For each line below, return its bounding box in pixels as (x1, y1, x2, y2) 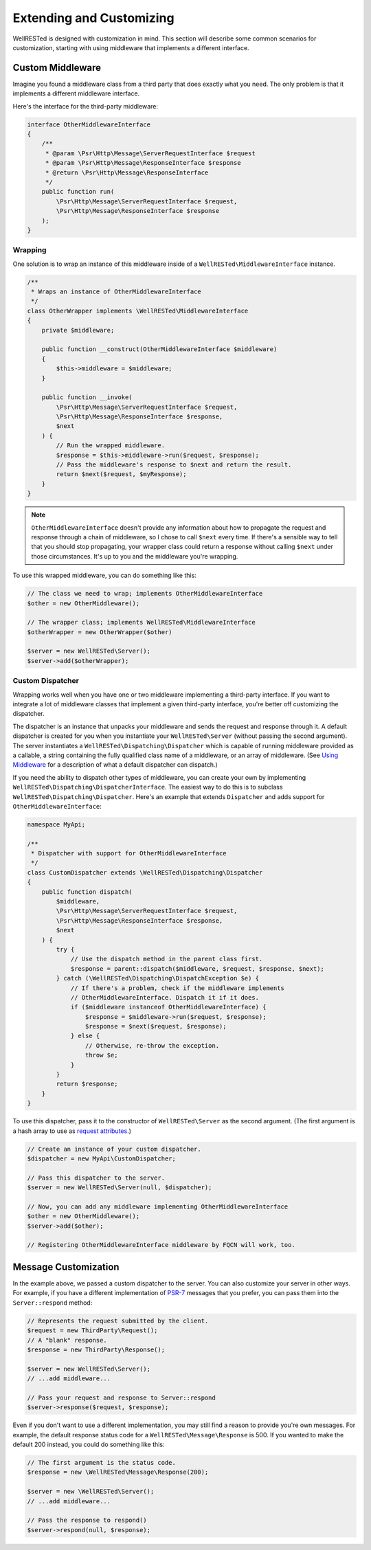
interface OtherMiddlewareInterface (27, 120, 151, 128)
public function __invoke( (41, 394, 133, 401)
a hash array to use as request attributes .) (12, 1127, 132, 1135)
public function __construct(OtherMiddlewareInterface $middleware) (41, 346, 278, 353)
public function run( (41, 188, 115, 196)
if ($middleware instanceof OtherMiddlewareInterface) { (70, 1003, 267, 1011)
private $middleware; (41, 326, 115, 334)
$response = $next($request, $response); (85, 1022, 227, 1031)
